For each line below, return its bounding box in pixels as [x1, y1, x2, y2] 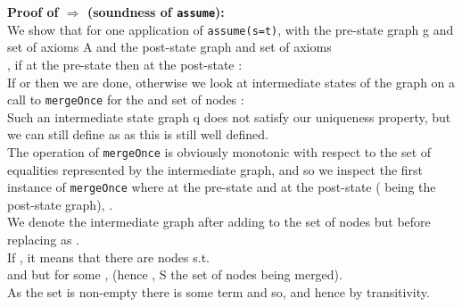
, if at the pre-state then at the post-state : [7, 54, 243, 73]
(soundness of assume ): [87, 3, 225, 21]
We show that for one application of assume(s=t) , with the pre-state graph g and [7, 20, 454, 38]
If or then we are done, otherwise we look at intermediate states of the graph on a [7, 72, 456, 91]
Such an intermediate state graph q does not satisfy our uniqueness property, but [7, 107, 451, 126]
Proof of [7, 3, 59, 21]
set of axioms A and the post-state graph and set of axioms [7, 37, 332, 56]
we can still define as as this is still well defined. [7, 125, 268, 144]
